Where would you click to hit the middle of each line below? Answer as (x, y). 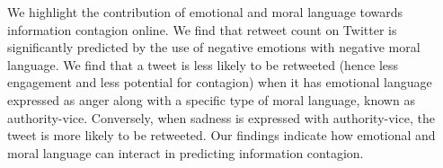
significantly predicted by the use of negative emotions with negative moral (214, 47)
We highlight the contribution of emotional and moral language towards (205, 12)
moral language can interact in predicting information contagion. (186, 152)
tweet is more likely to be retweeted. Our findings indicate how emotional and (221, 135)
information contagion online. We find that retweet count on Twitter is (202, 29)
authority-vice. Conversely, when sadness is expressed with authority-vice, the (221, 117)
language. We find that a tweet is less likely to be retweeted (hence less (203, 64)
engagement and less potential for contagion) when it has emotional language (220, 82)
